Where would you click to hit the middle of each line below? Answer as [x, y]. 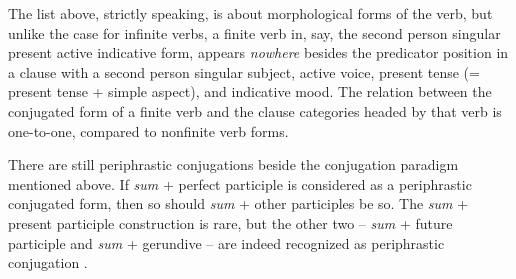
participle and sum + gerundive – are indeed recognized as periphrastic [226, 242]
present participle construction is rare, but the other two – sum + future [230, 222]
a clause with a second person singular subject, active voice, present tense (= [244, 71]
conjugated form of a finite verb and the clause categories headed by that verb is [255, 110]
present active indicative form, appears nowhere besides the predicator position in [258, 52]
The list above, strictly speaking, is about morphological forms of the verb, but [250, 13]
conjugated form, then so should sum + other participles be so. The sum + [238, 203]
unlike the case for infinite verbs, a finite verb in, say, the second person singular [254, 32]
